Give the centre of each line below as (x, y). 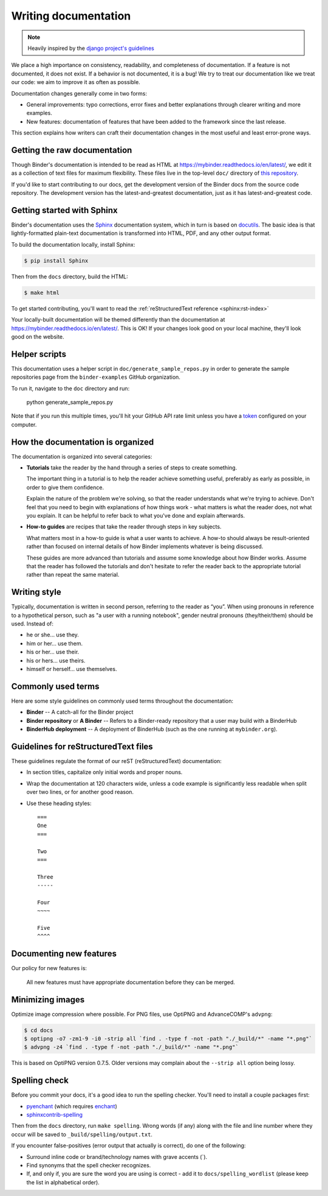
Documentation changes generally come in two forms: (79, 93)
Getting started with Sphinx (64, 210)
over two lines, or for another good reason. (80, 792)
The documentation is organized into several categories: (82, 456)
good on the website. (38, 336)
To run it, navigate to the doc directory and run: (70, 388)
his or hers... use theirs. (56, 660)
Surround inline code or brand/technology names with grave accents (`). (117, 1156)
